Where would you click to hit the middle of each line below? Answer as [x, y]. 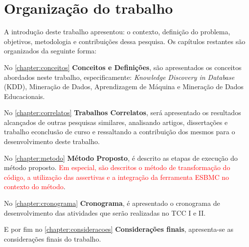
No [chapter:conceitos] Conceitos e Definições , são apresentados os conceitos [123, 67]
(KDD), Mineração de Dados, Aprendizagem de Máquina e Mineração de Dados [124, 86]
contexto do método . [35, 186]
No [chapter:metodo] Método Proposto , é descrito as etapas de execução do [121, 158]
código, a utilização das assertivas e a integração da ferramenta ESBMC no [117, 177]
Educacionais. [24, 96]
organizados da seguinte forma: [50, 51]
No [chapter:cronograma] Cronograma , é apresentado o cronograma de [112, 203]
